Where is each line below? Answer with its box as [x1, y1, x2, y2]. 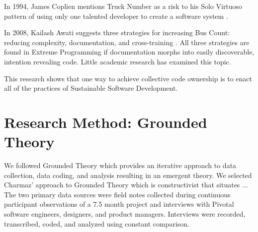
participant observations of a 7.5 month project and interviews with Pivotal [4, 199, 234, 209]
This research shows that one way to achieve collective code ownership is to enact [4, 73, 253, 83]
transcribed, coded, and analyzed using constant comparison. [4, 218, 190, 229]
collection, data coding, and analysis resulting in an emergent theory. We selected [4, 170, 252, 180]
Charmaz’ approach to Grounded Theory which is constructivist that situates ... [4, 179, 248, 190]
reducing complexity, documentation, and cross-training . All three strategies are [4, 37, 250, 47]
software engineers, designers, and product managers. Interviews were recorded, [4, 209, 246, 219]
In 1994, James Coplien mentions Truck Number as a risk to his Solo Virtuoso [4, 1, 243, 11]
